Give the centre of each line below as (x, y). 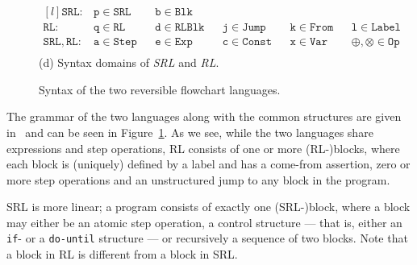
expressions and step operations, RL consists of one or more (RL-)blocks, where (203, 148)
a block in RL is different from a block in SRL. (122, 254)
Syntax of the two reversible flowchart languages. (160, 89)
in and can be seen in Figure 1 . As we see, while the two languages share (190, 132)
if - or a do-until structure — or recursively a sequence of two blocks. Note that (207, 238)
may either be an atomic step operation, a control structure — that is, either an (204, 222)
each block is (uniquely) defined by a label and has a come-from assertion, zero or (208, 164)
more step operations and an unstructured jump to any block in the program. (198, 179)
